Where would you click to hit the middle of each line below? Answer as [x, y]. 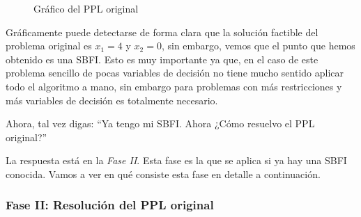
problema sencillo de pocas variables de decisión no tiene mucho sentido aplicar [175, 73]
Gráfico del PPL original [86, 8]
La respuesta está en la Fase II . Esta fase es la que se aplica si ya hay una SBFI [176, 160]
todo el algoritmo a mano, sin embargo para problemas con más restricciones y [174, 86]
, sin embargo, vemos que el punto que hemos [258, 46]
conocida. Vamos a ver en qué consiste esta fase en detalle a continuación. [163, 174]
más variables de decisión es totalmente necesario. [112, 100]
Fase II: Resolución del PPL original [110, 205]
